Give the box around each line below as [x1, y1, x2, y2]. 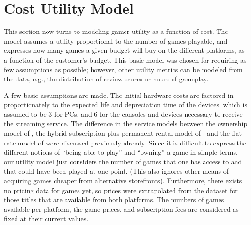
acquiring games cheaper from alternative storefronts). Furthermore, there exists [4, 176, 242, 186]
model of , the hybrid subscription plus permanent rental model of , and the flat [4, 128, 242, 138]
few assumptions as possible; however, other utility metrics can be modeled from [4, 64, 243, 74]
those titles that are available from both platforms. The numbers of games [4, 194, 224, 205]
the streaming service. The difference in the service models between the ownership [4, 118, 248, 129]
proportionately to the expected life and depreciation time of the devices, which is [4, 99, 247, 110]
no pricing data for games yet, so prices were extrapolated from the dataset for [4, 185, 238, 195]
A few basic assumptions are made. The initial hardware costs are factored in [4, 90, 234, 100]
